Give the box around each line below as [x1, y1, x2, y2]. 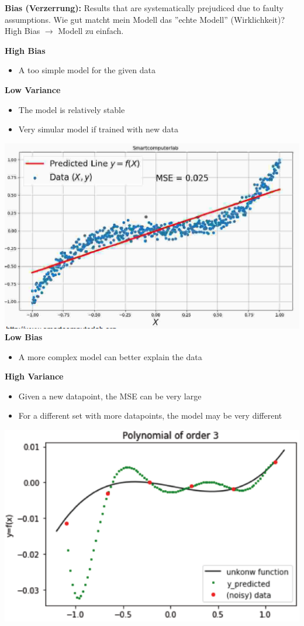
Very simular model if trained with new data [18, 123, 179, 135]
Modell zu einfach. [58, 25, 124, 37]
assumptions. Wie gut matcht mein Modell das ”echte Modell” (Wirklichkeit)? [5, 13, 285, 25]
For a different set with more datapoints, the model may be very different [18, 409, 282, 422]
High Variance [5, 370, 64, 382]
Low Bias [5, 331, 43, 343]
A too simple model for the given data [18, 64, 156, 76]
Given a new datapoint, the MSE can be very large [18, 389, 202, 402]
